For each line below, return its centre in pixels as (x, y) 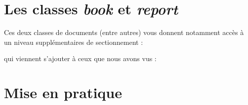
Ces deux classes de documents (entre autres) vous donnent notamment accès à (124, 32)
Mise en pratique (63, 92)
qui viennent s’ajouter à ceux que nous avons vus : (80, 58)
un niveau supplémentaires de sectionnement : (74, 42)
